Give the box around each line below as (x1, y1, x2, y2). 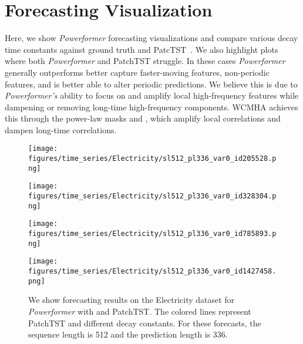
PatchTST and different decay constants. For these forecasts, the (28, 316, 261, 329)
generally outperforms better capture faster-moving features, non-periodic (5, 66, 270, 78)
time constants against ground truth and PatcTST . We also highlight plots (5, 43, 278, 55)
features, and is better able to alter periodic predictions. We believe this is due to (5, 77, 298, 90)
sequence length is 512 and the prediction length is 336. (28, 328, 228, 340)
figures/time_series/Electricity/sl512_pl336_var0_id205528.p (28, 154, 277, 163)
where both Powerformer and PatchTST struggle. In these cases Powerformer (5, 55, 285, 67)
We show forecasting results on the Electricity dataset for (28, 294, 235, 306)
